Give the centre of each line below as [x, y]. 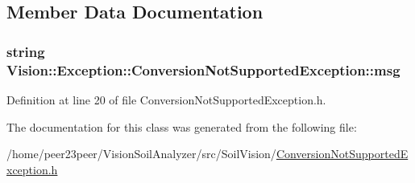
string [26, 51]
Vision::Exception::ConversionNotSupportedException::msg [203, 69]
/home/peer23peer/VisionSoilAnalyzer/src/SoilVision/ [141, 154]
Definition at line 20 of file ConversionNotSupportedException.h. [166, 99]
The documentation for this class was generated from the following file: [182, 126]
